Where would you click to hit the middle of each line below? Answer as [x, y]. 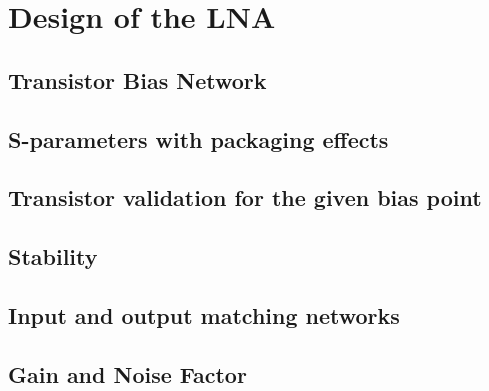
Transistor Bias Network [137, 79]
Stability [53, 256]
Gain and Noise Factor [127, 373]
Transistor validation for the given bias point [245, 197]
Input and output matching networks [204, 314]
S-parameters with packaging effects [198, 138]
